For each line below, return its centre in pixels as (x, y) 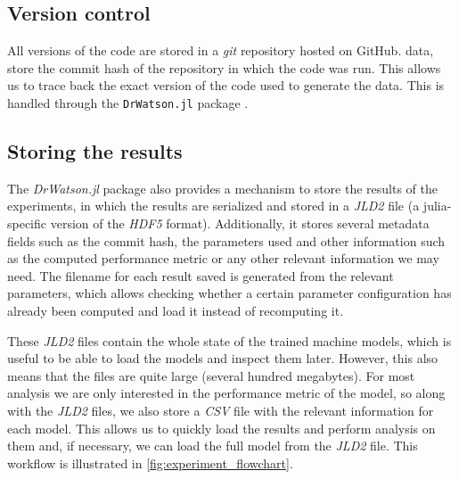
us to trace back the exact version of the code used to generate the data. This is (226, 85)
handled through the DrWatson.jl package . (128, 102)
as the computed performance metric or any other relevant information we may (223, 258)
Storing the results (95, 151)
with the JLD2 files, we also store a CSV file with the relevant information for (221, 410)
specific (27, 223)
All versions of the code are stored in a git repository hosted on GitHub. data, (221, 50)
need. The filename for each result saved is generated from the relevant (201, 275)
